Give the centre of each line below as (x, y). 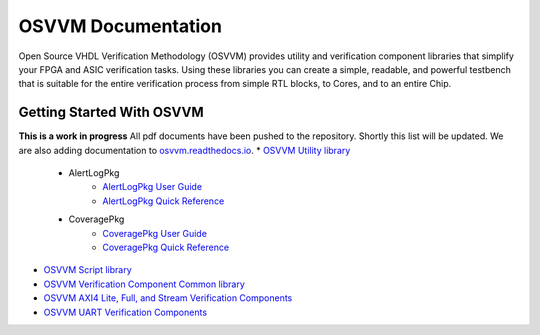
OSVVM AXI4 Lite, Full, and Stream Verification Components (168, 298)
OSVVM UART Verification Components (125, 312)
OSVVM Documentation (120, 26)
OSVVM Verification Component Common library (144, 284)
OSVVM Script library (87, 270)
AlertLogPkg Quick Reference (163, 201)
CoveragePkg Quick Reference (166, 247)
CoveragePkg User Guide (154, 233)
